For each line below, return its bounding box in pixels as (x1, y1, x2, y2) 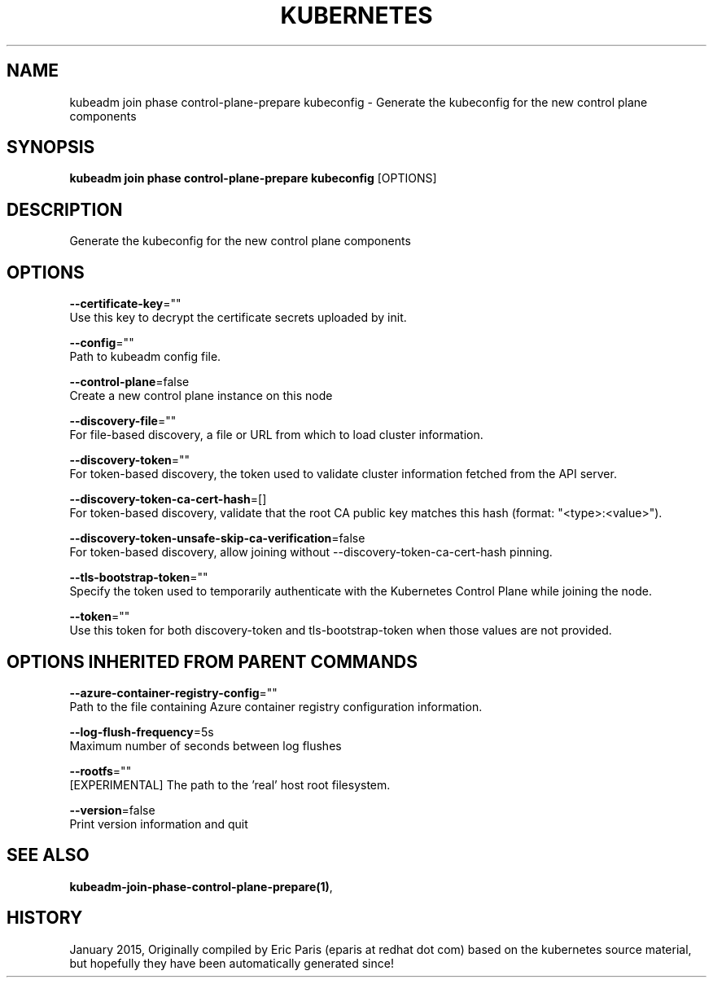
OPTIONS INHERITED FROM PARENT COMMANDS (7, 651, 418, 672)
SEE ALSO (7, 845, 90, 866)
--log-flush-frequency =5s (69, 724, 214, 739)
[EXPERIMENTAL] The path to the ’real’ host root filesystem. (69, 777, 391, 792)
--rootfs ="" (69, 763, 132, 778)
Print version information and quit (69, 816, 248, 831)
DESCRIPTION (7, 199, 123, 220)
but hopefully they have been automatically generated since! (69, 955, 394, 970)
